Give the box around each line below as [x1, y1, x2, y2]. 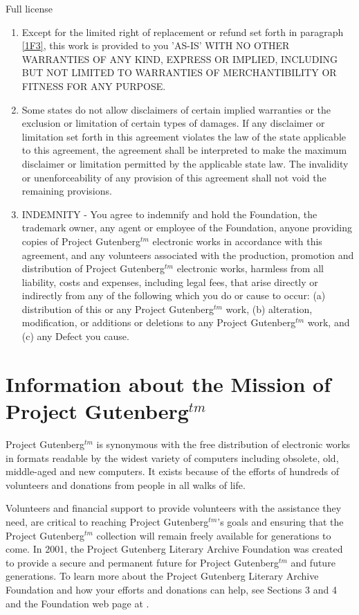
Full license [6, 1, 53, 15]
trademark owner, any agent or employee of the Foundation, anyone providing [21, 220, 352, 235]
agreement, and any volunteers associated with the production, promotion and [21, 247, 354, 262]
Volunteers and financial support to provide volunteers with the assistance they [6, 501, 342, 515]
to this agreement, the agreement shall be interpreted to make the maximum [21, 143, 347, 157]
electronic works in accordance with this [152, 233, 322, 248]
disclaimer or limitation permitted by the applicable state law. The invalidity [21, 156, 349, 170]
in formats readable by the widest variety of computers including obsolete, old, [6, 450, 339, 465]
